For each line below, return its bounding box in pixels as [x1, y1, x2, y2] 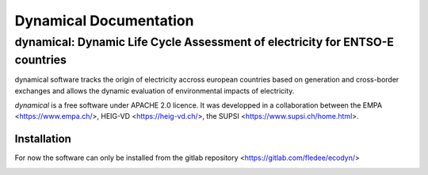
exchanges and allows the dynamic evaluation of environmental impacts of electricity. [14, 86, 295, 95]
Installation [14, 132, 71, 146]
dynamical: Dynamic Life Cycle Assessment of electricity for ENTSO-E [14, 35, 394, 49]
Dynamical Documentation [14, 12, 194, 29]
